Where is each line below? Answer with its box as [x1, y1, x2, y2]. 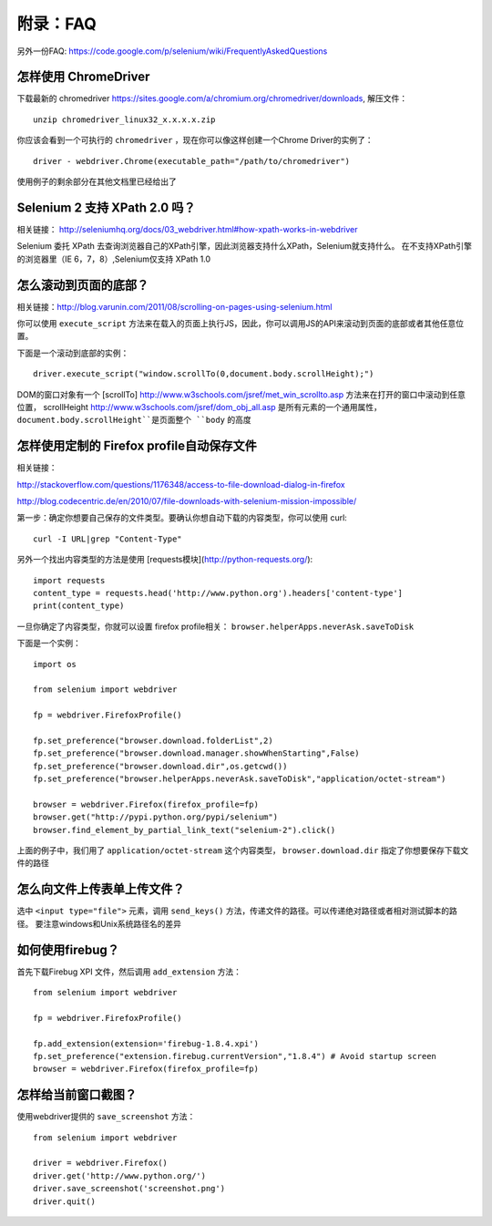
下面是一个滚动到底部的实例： [16, 347, 129, 358]
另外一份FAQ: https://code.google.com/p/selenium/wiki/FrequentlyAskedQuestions [16, 46, 328, 57]
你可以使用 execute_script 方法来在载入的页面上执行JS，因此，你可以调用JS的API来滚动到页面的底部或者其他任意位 [16, 318, 465, 328]
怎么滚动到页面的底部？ [16, 277, 149, 293]
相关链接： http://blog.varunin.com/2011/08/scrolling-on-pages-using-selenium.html [16, 301, 333, 312]
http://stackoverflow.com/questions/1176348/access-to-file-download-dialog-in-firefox [16, 479, 345, 489]
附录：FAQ [16, 14, 97, 34]
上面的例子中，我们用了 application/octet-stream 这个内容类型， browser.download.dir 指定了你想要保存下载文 [16, 845, 469, 856]
